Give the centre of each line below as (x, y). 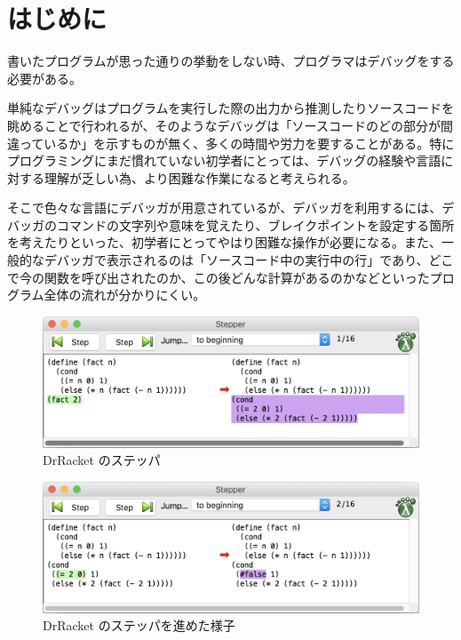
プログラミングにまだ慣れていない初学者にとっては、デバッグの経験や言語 (224, 160)
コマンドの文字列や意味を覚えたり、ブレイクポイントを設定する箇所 (255, 224)
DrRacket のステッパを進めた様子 (139, 625)
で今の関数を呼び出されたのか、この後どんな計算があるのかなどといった (219, 277)
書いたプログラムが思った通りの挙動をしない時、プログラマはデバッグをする (231, 61)
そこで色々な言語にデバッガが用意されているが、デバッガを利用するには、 (225, 208)
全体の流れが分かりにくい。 (125, 295)
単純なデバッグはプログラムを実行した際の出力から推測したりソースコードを (230, 108)
